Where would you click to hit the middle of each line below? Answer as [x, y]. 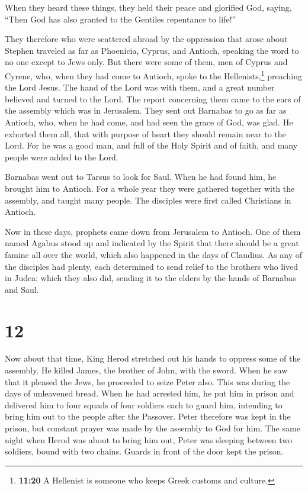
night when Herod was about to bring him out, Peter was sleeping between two [149, 439]
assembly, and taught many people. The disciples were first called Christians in [148, 200]
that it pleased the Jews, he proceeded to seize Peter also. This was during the [147, 381]
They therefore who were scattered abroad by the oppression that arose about [146, 39]
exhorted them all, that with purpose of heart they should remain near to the [145, 133]
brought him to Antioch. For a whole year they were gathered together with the [150, 188]
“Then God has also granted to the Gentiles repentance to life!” [121, 19]
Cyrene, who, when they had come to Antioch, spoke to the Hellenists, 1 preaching [153, 75]
